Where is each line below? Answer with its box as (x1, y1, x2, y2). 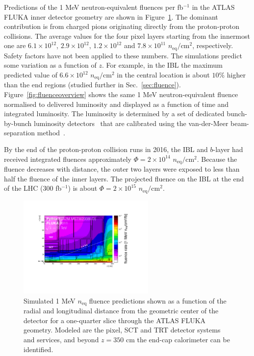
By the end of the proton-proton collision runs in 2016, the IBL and (4, 144, 208, 154)
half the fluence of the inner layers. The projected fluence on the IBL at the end (4, 173, 244, 183)
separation (4, 127, 35, 138)
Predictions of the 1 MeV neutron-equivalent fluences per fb (4, 2, 183, 12)
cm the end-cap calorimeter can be (126, 334, 230, 345)
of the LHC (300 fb (4, 183, 62, 193)
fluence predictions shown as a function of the (89, 295, 227, 305)
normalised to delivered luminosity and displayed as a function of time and (4, 99, 229, 109)
